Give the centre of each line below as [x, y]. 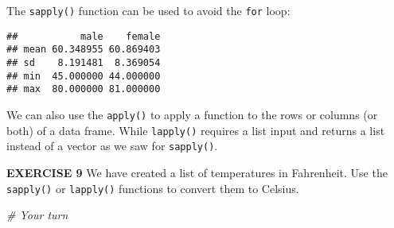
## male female [84, 36]
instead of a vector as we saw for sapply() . [112, 146]
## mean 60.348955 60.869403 [84, 50]
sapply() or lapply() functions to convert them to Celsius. [153, 188]
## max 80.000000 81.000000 [84, 89]
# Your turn [37, 215]
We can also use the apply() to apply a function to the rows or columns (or [192, 114]
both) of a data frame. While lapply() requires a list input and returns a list [196, 130]
